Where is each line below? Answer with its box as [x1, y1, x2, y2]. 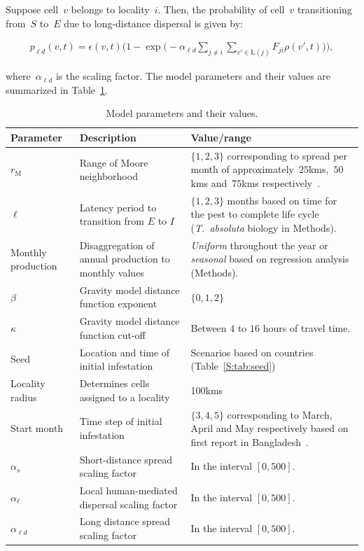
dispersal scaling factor [79, 496, 178, 511]
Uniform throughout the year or [190, 237, 328, 252]
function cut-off [79, 327, 146, 342]
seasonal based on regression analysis [190, 251, 349, 266]
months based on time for [227, 193, 337, 207]
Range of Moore [79, 155, 148, 169]
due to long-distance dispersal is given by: [64, 15, 243, 30]
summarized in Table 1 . [6, 82, 108, 97]
